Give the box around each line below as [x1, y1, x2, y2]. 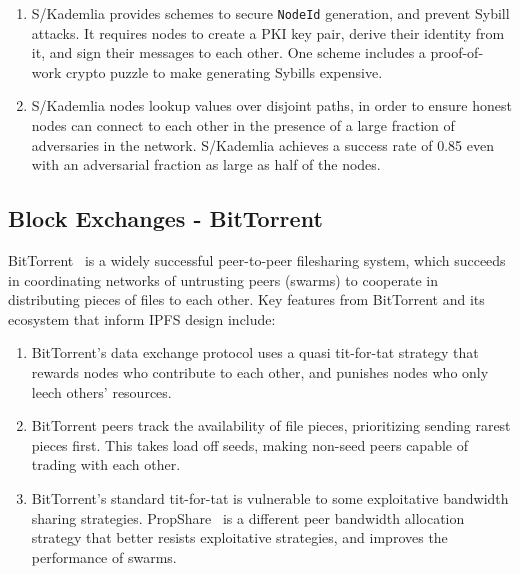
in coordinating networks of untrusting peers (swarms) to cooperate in [8, 269, 438, 290]
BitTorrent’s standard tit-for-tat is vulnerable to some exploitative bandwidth [31, 487, 509, 508]
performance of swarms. [31, 546, 177, 567]
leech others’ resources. [31, 381, 172, 402]
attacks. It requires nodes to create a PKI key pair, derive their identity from [31, 22, 505, 43]
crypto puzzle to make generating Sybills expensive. [66, 61, 383, 82]
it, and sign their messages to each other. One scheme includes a [31, 42, 426, 63]
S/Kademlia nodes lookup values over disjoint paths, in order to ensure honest [31, 95, 512, 116]
